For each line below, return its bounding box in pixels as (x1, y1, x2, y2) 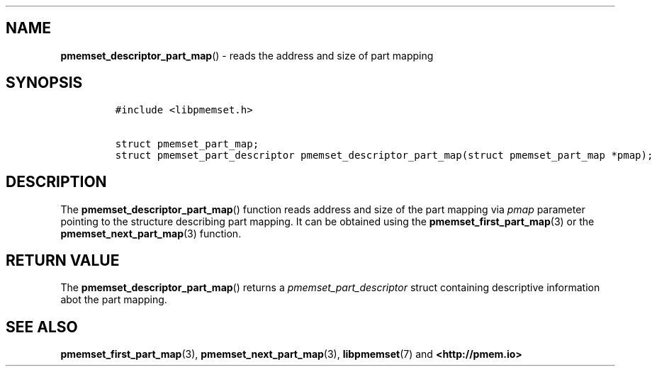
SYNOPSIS (6, 74, 83, 92)
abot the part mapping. (60, 293, 167, 306)
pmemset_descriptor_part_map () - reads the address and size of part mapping (60, 49, 434, 62)
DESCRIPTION (6, 173, 107, 191)
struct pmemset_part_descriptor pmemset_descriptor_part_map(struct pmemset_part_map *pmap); (115, 149, 653, 161)
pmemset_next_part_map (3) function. (60, 227, 242, 239)
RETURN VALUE (6, 251, 120, 269)
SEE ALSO (6, 317, 78, 336)
